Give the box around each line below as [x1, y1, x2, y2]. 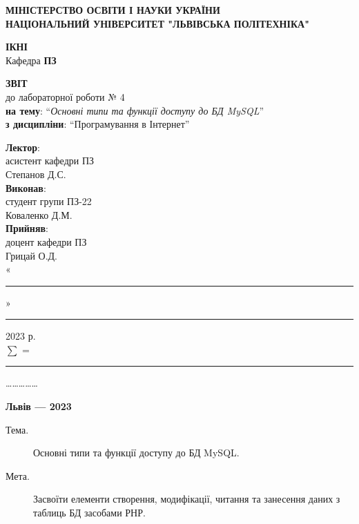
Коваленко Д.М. [6, 207, 72, 222]
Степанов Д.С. [6, 166, 66, 181]
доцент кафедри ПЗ [6, 234, 87, 249]
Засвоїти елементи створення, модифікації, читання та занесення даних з [33, 492, 340, 506]
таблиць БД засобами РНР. [33, 505, 146, 520]
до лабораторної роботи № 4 [6, 89, 125, 104]
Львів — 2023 [6, 399, 72, 414]
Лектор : [6, 139, 41, 154]
